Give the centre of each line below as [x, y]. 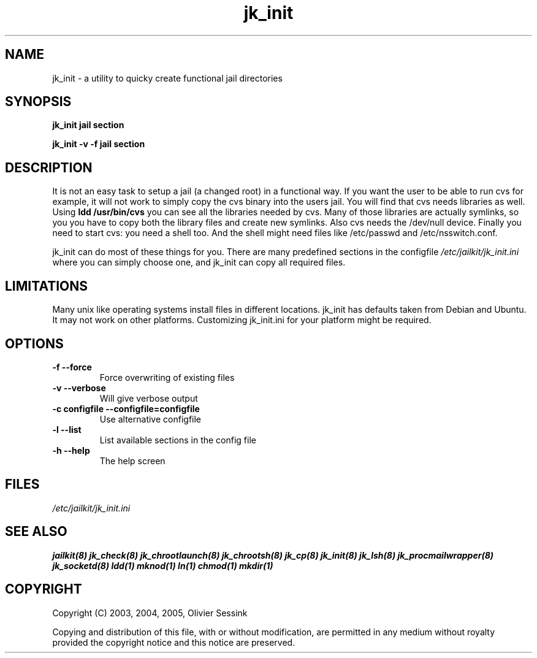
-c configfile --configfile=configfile [126, 408]
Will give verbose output [149, 398]
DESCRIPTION [49, 167]
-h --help [71, 450]
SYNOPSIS [38, 102]
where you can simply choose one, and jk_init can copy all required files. [199, 262]
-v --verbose [79, 388]
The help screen [132, 461]
